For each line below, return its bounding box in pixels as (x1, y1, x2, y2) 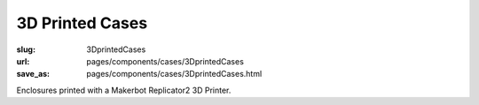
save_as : (16, 69, 51, 79)
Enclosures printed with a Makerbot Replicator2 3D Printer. (16, 85, 232, 95)
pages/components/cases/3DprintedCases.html (86, 69, 263, 79)
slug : (16, 44, 35, 55)
